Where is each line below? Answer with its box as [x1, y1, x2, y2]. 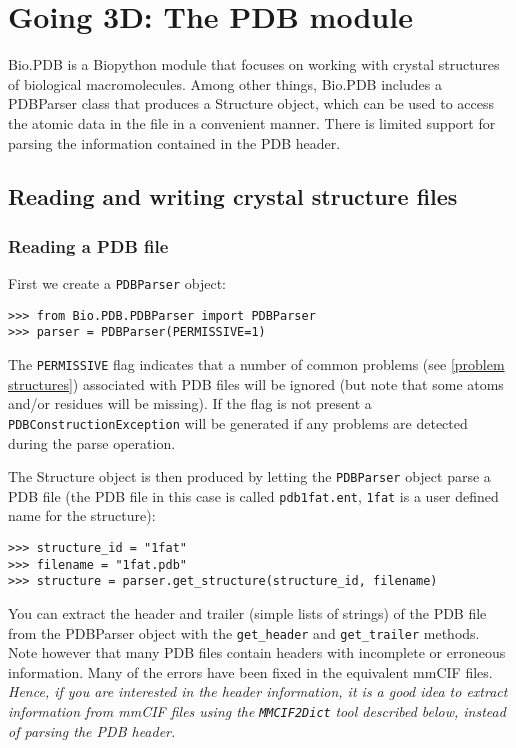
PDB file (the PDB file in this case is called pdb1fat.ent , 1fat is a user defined [8, 485, 499, 506]
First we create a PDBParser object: [8, 273, 226, 294]
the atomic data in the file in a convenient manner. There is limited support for [8, 112, 496, 133]
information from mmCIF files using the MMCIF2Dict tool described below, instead [8, 701, 506, 722]
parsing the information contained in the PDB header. [8, 132, 341, 153]
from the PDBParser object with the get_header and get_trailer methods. [8, 622, 480, 643]
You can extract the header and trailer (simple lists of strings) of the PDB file [8, 603, 487, 624]
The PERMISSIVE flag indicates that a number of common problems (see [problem [8, 354, 505, 375]
